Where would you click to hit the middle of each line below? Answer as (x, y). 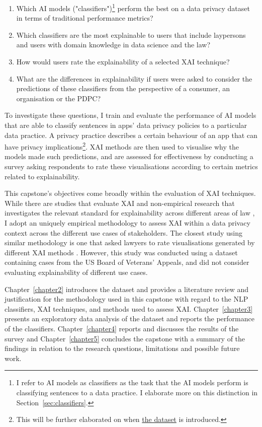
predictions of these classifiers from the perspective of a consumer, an (123, 88)
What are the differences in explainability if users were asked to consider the (134, 78)
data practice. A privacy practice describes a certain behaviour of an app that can (131, 135)
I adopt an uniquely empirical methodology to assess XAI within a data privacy (127, 223)
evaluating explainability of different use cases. (76, 272)
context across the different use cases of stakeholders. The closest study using (123, 232)
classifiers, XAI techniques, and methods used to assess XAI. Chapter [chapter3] (129, 308)
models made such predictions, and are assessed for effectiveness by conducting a (129, 156)
